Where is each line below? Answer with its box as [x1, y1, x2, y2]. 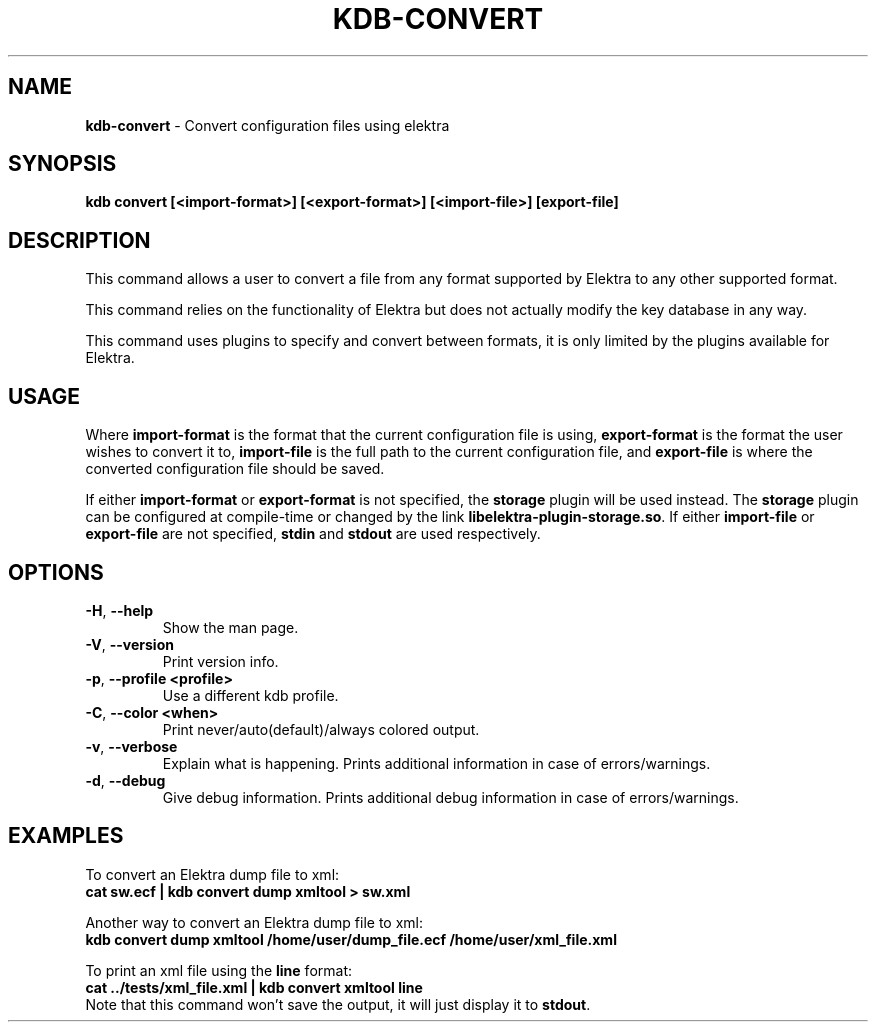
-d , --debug [85, 771, 166, 789]
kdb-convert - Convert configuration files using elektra [85, 116, 450, 134]
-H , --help [85, 601, 154, 619]
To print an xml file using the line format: [85, 961, 353, 979]
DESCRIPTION [8, 227, 151, 253]
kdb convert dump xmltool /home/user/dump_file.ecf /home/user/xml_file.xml [85, 930, 617, 948]
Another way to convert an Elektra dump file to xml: [85, 913, 424, 931]
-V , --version [85, 635, 174, 653]
